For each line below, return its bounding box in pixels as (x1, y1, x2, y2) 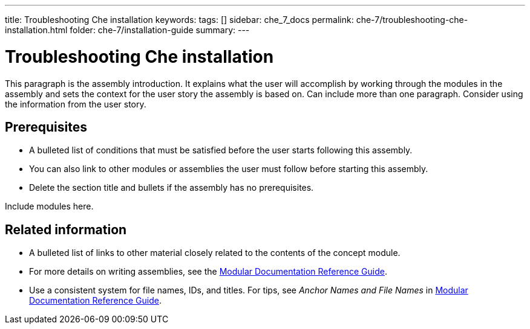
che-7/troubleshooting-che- (356, 14, 468, 25)
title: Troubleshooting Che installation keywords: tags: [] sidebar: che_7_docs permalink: (5, 14, 354, 25)
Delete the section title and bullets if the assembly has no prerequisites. (29, 182, 314, 193)
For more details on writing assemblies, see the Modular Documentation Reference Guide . (29, 266, 387, 277)
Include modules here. (5, 201, 94, 212)
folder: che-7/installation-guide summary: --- (70, 25, 250, 35)
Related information (5, 222, 127, 237)
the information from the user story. (5, 98, 146, 109)
